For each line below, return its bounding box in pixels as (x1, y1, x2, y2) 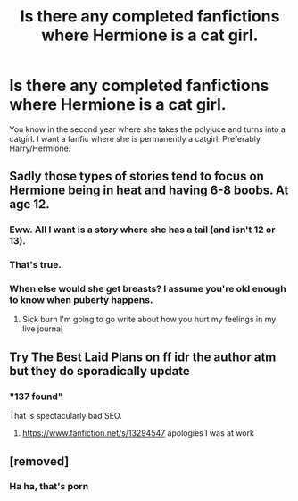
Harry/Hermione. (9, 143, 71, 154)
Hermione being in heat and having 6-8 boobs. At (9, 183, 289, 198)
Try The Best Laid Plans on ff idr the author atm (9, 349, 277, 364)
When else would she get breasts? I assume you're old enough (9, 283, 287, 296)
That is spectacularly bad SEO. (9, 411, 122, 422)
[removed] (9, 454, 70, 469)
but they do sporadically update (9, 363, 190, 379)
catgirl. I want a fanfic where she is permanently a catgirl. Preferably (9, 133, 261, 144)
